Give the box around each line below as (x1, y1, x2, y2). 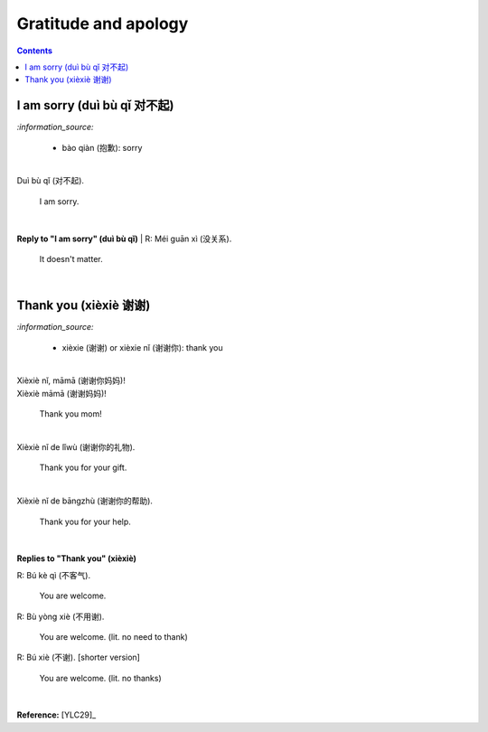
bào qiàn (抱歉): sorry (61, 142, 143, 153)
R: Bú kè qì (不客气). (16, 569, 90, 580)
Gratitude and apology (16, 14, 189, 33)
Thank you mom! (39, 408, 103, 419)
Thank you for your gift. (39, 462, 127, 474)
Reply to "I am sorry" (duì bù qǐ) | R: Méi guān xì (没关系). (16, 233, 232, 244)
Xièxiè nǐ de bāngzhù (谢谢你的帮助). (16, 495, 154, 506)
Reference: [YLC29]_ (16, 709, 97, 720)
